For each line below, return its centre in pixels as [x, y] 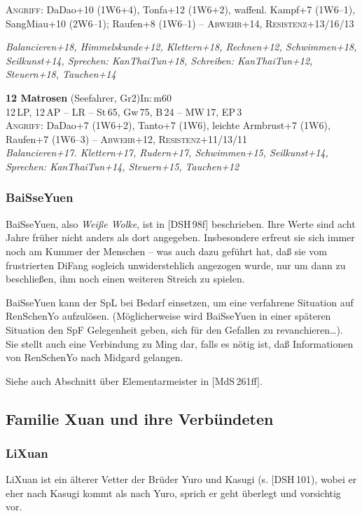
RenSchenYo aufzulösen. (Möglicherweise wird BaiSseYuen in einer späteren [168, 316]
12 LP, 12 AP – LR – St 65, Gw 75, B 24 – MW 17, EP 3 [124, 111]
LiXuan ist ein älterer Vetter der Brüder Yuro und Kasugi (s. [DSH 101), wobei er [181, 479]
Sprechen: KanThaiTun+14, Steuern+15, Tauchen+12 [123, 166]
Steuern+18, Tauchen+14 [61, 74]
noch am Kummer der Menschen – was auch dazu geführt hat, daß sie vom [166, 251]
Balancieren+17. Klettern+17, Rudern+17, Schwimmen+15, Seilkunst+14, [167, 152]
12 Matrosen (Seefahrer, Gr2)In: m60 [89, 97]
